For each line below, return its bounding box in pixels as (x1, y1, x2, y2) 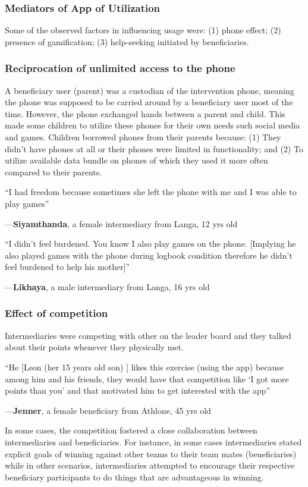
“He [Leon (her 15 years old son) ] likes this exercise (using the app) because (5, 360, 284, 373)
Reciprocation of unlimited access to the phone (5, 61, 235, 76)
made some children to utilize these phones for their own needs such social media (5, 119, 300, 131)
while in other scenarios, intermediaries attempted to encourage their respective (5, 459, 295, 472)
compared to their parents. (5, 165, 102, 178)
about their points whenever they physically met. (5, 341, 184, 353)
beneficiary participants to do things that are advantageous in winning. (5, 470, 264, 483)
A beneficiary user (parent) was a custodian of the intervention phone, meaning (5, 84, 294, 96)
